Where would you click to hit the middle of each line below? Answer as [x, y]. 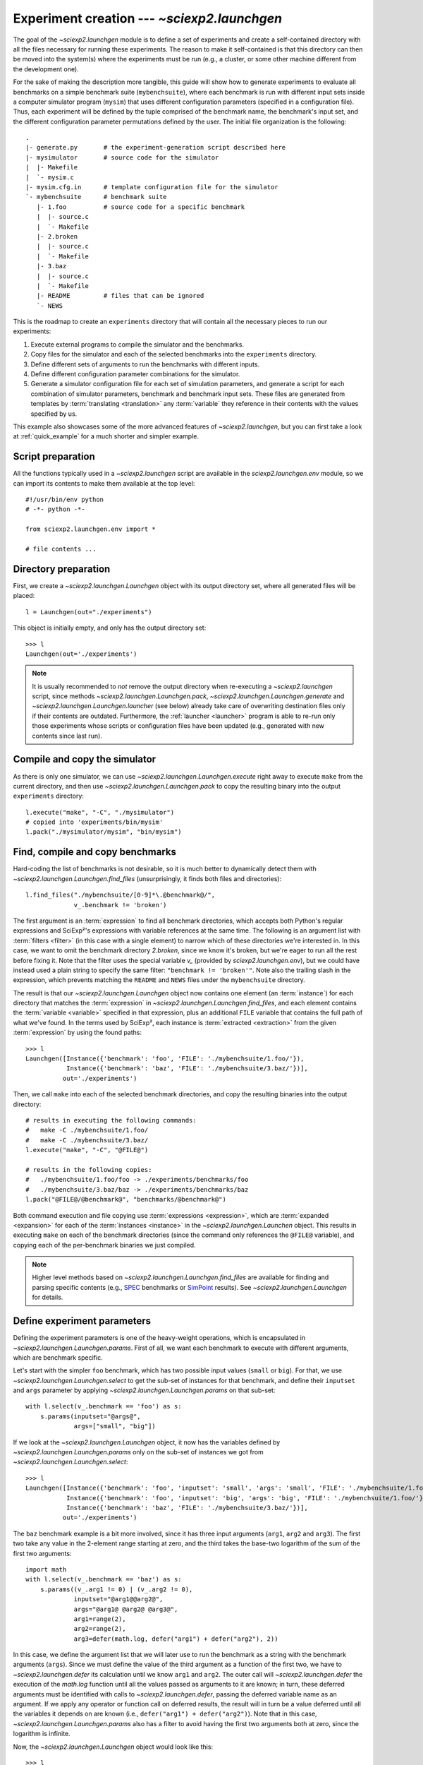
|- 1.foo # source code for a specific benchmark [141, 207]
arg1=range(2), [100, 1619]
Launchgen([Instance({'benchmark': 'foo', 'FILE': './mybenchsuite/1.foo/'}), [165, 1059]
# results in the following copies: [89, 1169]
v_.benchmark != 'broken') [120, 905]
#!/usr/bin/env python [65, 500]
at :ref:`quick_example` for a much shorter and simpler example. [106, 436]
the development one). [46, 69]
